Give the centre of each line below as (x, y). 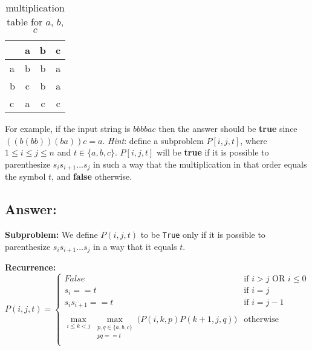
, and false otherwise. (92, 176)
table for (25, 21)
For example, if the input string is (68, 128)
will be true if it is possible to (213, 152)
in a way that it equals (135, 246)
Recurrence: (31, 267)
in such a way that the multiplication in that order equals (200, 164)
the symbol (25, 176)
